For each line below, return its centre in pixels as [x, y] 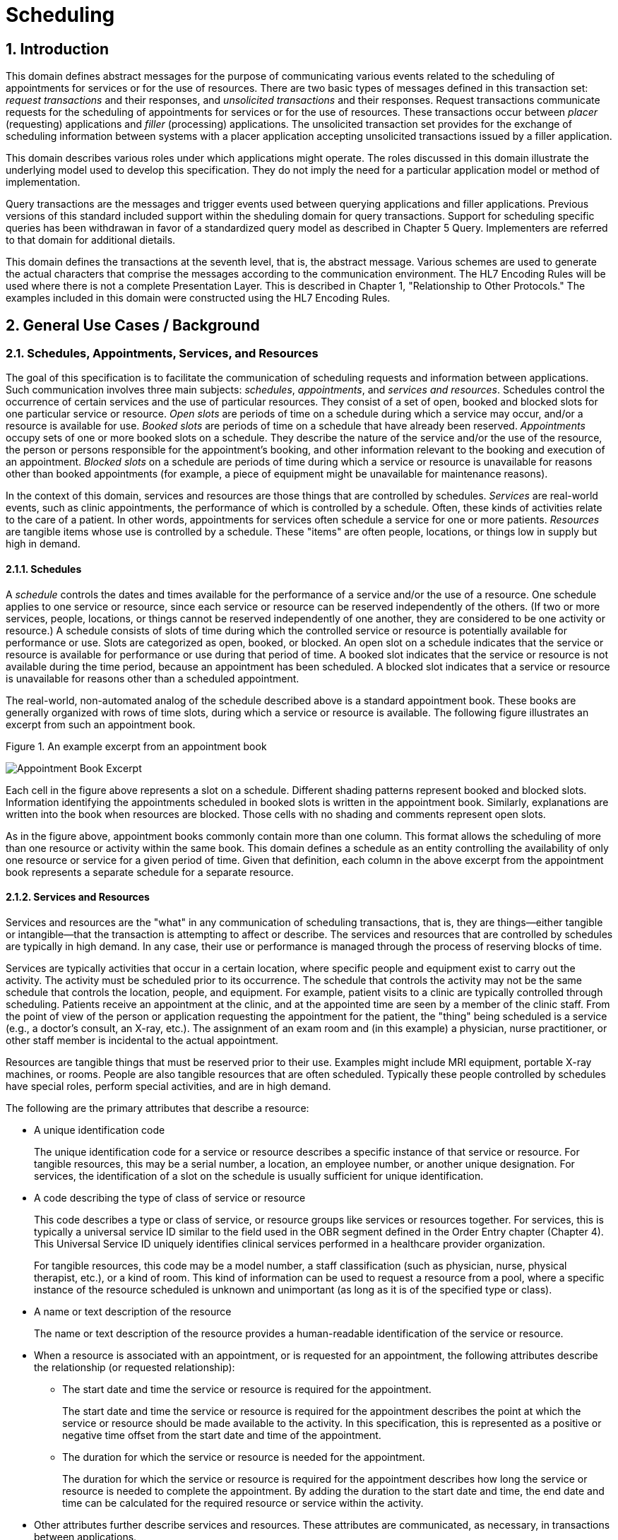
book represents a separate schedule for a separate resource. [150, 872]
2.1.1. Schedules [44, 569]
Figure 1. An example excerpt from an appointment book [136, 746]
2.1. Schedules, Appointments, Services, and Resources [162, 354]
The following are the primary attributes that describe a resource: [158, 1108]
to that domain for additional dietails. [91, 240]
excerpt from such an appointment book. [101, 724]
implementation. [43, 182]
